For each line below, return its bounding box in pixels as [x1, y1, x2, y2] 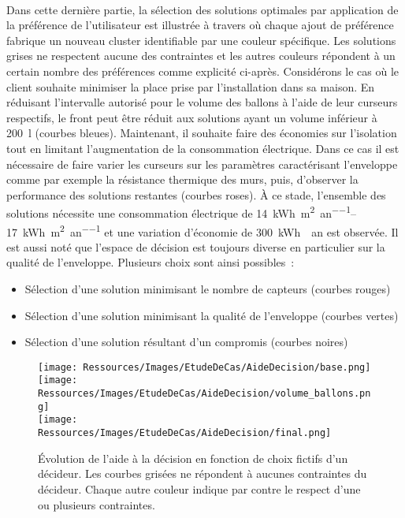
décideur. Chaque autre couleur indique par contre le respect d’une [38, 480, 361, 497]
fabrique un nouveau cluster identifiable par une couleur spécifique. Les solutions [6, 32, 396, 48]
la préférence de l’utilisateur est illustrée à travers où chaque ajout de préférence [6, 17, 394, 33]
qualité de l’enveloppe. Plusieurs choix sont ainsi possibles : [6, 254, 295, 270]
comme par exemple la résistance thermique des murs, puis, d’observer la [6, 171, 359, 188]
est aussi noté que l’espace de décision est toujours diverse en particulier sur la [6, 238, 385, 255]
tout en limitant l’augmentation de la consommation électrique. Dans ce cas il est [6, 140, 399, 156]
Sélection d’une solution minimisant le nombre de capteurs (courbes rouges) [24, 281, 391, 296]
